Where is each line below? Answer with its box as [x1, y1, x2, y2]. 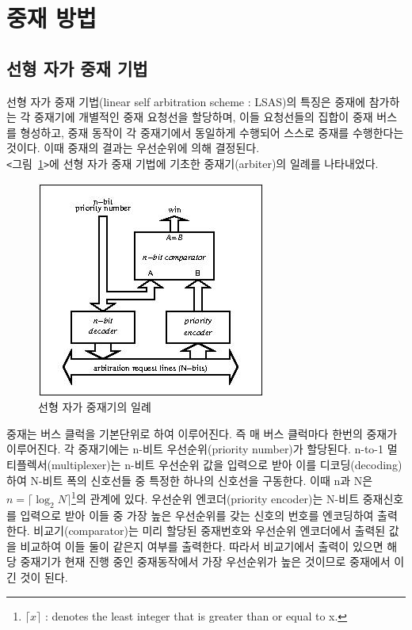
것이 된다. [20, 569, 68, 585]
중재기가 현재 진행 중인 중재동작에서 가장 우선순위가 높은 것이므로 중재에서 [20, 553, 391, 570]
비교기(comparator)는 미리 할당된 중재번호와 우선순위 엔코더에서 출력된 [33, 522, 386, 539]
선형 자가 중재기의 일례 [38, 399, 151, 415]
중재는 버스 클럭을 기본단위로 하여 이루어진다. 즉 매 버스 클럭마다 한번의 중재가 [6, 425, 398, 441]
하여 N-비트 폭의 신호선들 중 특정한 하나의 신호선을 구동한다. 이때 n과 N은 [6, 472, 373, 488]
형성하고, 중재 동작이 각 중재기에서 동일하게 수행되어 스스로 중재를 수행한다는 [20, 124, 404, 140]
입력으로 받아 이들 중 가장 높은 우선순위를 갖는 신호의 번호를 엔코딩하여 [20, 506, 374, 523]
